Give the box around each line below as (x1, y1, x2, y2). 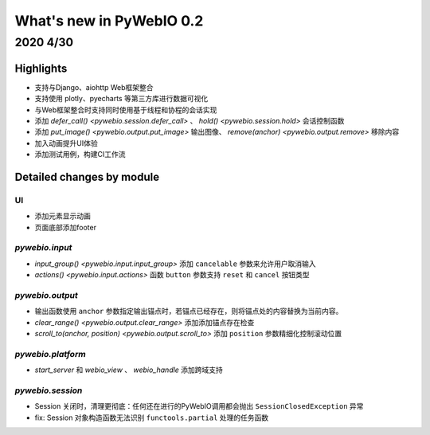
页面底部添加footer (34, 222, 97, 232)
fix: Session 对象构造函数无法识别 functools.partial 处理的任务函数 (34, 413, 269, 422)
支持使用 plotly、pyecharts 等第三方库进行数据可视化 (34, 94, 209, 104)
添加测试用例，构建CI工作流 (34, 150, 126, 159)
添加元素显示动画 (34, 211, 91, 221)
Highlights (14, 61, 68, 75)
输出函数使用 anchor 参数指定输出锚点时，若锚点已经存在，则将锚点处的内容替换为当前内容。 (34, 307, 343, 316)
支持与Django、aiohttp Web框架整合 (34, 82, 154, 92)
